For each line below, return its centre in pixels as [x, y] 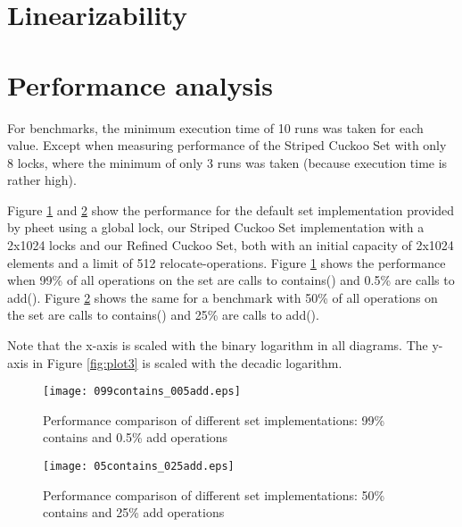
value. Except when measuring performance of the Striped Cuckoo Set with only [227, 145]
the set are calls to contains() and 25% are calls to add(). [163, 315]
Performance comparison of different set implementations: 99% [214, 419]
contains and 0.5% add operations [136, 437]
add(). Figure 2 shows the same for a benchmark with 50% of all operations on [223, 297]
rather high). [42, 180]
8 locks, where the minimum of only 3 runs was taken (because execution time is [227, 162]
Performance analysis [140, 84]
